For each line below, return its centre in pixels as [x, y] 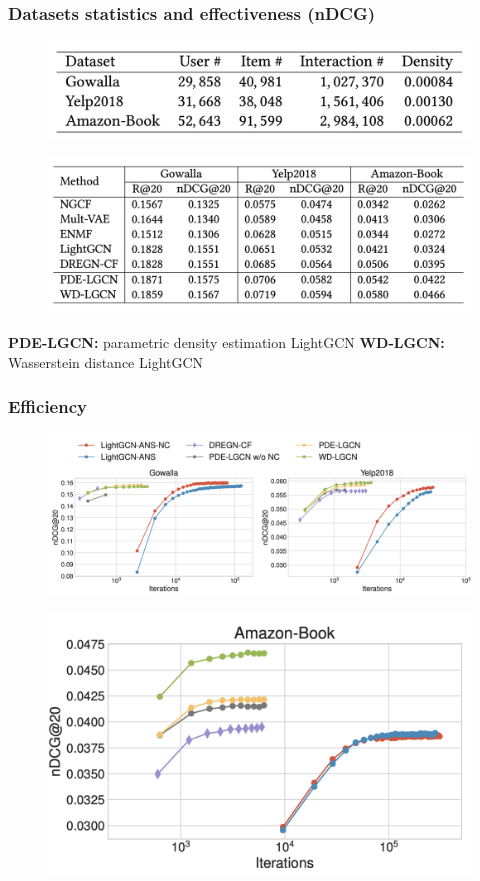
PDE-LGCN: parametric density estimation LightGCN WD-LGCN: [226, 342]
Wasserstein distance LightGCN [106, 361]
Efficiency [47, 406]
